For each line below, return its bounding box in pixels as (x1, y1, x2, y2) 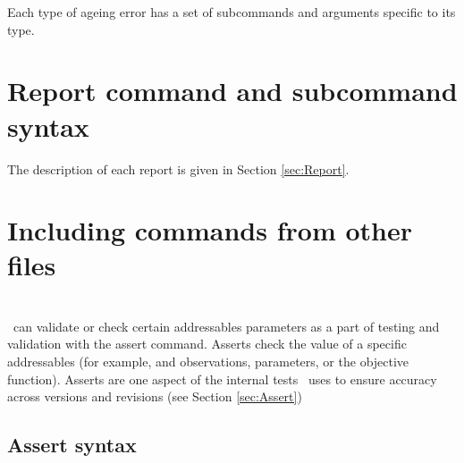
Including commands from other (7, 212, 412, 248)
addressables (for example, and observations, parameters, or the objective (7, 352, 409, 371)
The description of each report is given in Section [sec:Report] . (7, 159, 350, 178)
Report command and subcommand (7, 72, 458, 109)
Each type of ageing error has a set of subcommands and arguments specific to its (7, 3, 456, 21)
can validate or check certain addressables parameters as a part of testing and (13, 316, 440, 335)
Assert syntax (7, 431, 137, 459)
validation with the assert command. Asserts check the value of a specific (7, 334, 407, 353)
